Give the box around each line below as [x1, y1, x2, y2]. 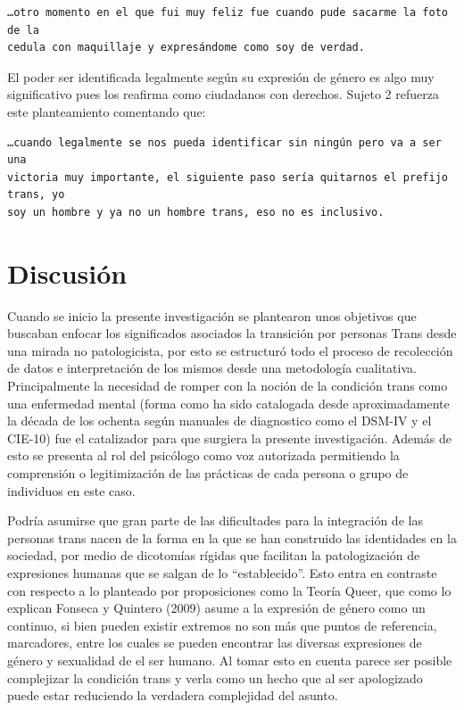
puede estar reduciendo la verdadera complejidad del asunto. [7, 686, 338, 705]
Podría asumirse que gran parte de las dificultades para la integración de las [7, 511, 423, 530]
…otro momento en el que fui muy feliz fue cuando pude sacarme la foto [7, 6, 448, 19]
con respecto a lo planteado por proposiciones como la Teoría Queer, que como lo [7, 581, 452, 599]
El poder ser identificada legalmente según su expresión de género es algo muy [7, 67, 435, 86]
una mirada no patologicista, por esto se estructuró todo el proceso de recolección [7, 341, 453, 359]
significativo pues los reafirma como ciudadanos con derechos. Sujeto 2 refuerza [7, 85, 439, 103]
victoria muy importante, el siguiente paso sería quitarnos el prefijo [7, 170, 448, 184]
